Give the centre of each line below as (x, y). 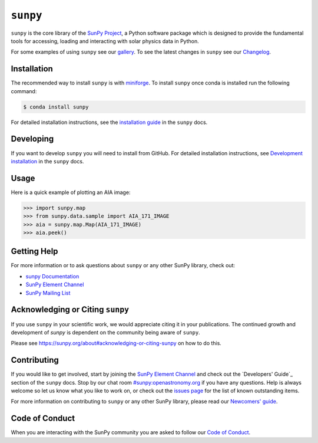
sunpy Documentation (52, 276)
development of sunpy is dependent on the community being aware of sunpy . (105, 332)
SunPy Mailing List (48, 293)
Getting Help (34, 252)
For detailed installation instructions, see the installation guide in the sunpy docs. (109, 122)
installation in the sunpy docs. (47, 161)
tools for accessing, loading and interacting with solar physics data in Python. (105, 41)
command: (24, 91)
